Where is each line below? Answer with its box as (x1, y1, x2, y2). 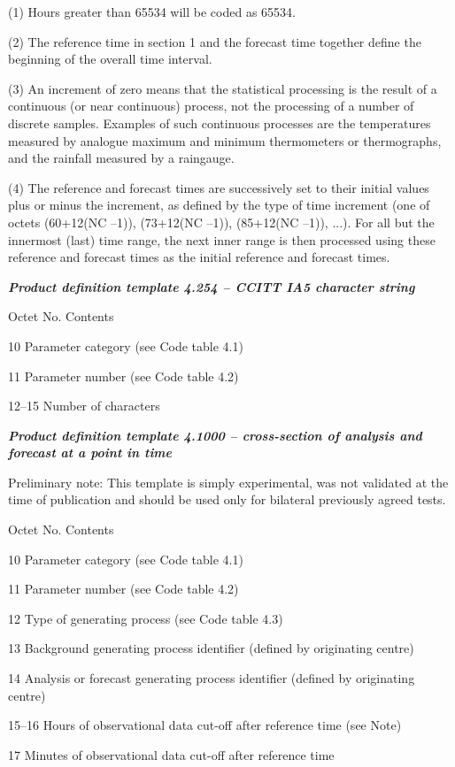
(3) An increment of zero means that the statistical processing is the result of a (8, 79, 437, 97)
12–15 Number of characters (8, 396, 160, 415)
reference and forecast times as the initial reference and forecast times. (8, 248, 390, 266)
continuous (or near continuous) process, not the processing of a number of (8, 96, 414, 115)
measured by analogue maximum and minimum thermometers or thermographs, (8, 131, 442, 150)
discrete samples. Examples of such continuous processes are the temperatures (8, 113, 431, 132)
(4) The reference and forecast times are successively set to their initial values (8, 178, 429, 196)
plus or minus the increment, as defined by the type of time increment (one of (8, 196, 430, 214)
